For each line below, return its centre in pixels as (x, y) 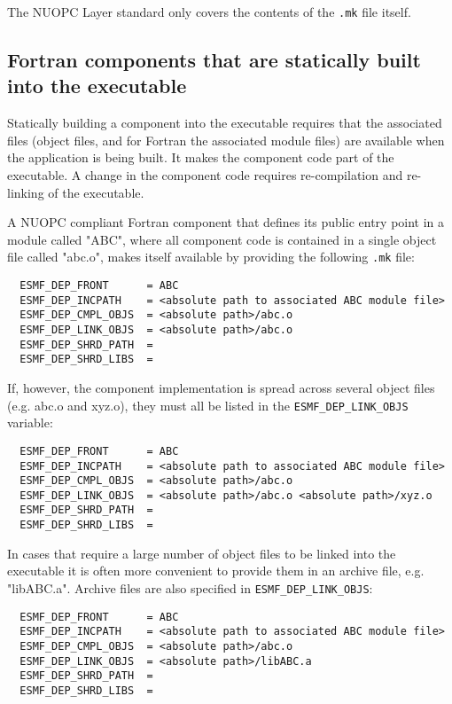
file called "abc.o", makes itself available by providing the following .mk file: (211, 257)
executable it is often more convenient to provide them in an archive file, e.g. (216, 571)
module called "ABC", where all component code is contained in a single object (222, 239)
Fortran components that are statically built (214, 60)
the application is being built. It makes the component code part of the (201, 157)
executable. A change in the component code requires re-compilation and (205, 175)
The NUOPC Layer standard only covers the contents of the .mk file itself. (209, 12)
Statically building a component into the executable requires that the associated (225, 123)
